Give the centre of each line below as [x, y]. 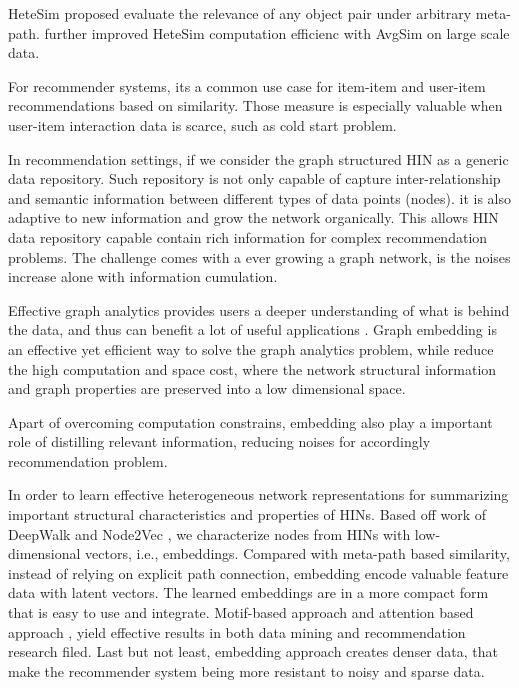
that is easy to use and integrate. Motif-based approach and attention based [241, 612]
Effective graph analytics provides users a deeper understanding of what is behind [259, 309]
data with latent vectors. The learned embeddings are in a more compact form [248, 592]
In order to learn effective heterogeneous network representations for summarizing [258, 494]
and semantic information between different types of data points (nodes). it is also [259, 197]
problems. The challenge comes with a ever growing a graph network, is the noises [259, 256]
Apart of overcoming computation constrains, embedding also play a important [250, 421]
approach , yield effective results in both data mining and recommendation [237, 631]
